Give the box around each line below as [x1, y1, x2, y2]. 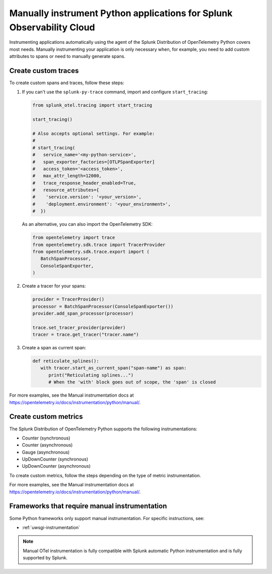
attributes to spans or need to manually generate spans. [9, 53, 126, 59]
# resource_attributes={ [32, 187, 99, 193]
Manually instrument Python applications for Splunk [9, 8, 233, 19]
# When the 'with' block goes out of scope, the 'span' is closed [48, 379, 216, 385]
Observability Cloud [9, 22, 95, 33]
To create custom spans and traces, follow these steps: [9, 80, 124, 86]
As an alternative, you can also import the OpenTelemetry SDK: [22, 221, 153, 227]
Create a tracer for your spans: [22, 283, 86, 289]
